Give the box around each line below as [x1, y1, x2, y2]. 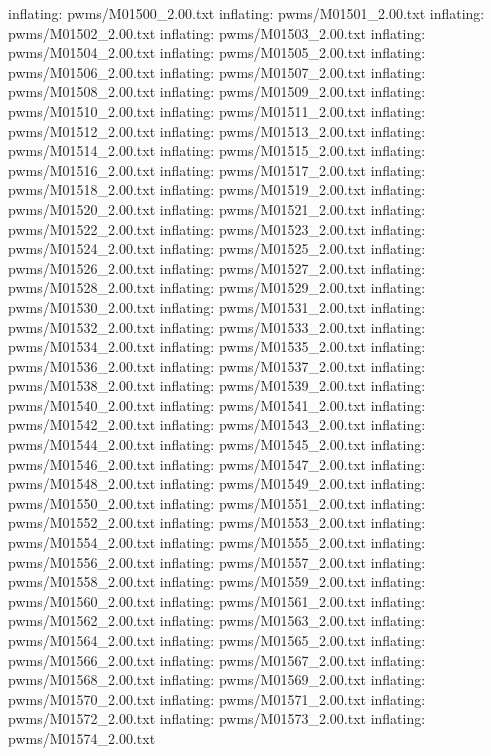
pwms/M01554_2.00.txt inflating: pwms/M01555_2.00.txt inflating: [8, 532, 426, 553]
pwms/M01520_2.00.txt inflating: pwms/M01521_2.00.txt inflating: [8, 198, 426, 219]
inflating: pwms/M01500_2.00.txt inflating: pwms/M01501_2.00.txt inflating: [8, 3, 485, 23]
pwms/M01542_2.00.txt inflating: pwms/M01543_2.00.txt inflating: [8, 414, 426, 435]
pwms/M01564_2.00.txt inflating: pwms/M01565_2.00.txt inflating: [8, 630, 426, 650]
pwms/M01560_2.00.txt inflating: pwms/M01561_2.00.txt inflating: [8, 590, 426, 611]
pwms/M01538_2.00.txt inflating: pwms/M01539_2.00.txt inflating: [8, 375, 426, 396]
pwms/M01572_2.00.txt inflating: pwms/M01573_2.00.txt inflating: [8, 708, 426, 729]
